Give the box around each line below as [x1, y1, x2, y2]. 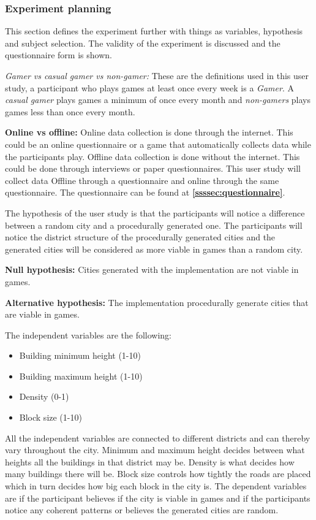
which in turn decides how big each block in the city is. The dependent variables [5, 480, 307, 492]
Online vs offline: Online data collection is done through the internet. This [5, 126, 293, 139]
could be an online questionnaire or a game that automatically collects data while [5, 137, 311, 150]
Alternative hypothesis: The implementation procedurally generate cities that [5, 296, 309, 308]
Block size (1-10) [19, 411, 82, 424]
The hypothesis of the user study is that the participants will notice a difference [5, 206, 305, 219]
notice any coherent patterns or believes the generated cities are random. [5, 503, 279, 516]
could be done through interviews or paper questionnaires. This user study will [5, 162, 301, 175]
